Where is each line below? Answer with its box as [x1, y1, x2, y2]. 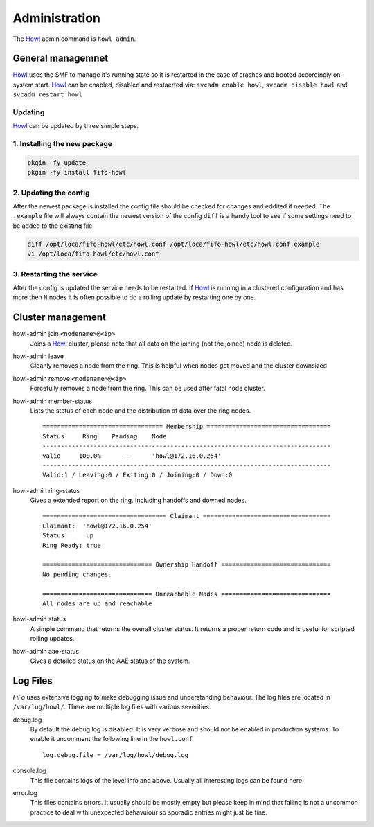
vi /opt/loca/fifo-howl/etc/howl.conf [27, 250, 159, 258]
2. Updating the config [12, 188, 90, 197]
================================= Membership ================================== [42, 423, 331, 431]
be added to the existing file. [12, 222, 95, 230]
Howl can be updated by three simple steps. [12, 122, 139, 130]
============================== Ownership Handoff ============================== [42, 561, 331, 569]
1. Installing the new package [12, 139, 113, 149]
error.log [12, 788, 37, 797]
